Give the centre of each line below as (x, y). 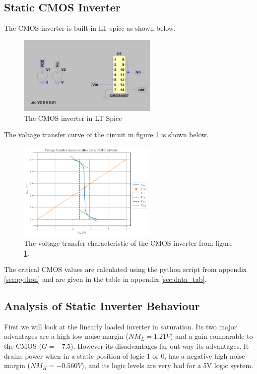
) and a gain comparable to (212, 336)
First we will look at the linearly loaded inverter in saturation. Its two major (121, 326)
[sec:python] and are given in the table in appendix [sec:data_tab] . (105, 279)
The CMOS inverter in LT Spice (73, 118)
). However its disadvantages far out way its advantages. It (160, 346)
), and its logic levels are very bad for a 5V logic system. (167, 365)
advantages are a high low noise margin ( (66, 336)
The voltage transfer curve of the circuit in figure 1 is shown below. (106, 134)
